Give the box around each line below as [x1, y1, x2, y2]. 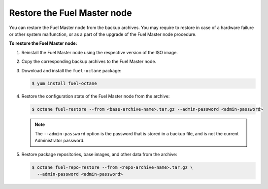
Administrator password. [34, 138, 85, 144]
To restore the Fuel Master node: [9, 40, 77, 46]
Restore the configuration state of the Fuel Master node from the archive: [21, 94, 170, 99]
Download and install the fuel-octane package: [21, 67, 122, 73]
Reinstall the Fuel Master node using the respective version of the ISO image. [21, 49, 178, 55]
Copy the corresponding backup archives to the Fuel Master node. [21, 59, 157, 64]
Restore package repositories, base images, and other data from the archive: [21, 151, 177, 157]
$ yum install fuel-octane [32, 81, 97, 86]
